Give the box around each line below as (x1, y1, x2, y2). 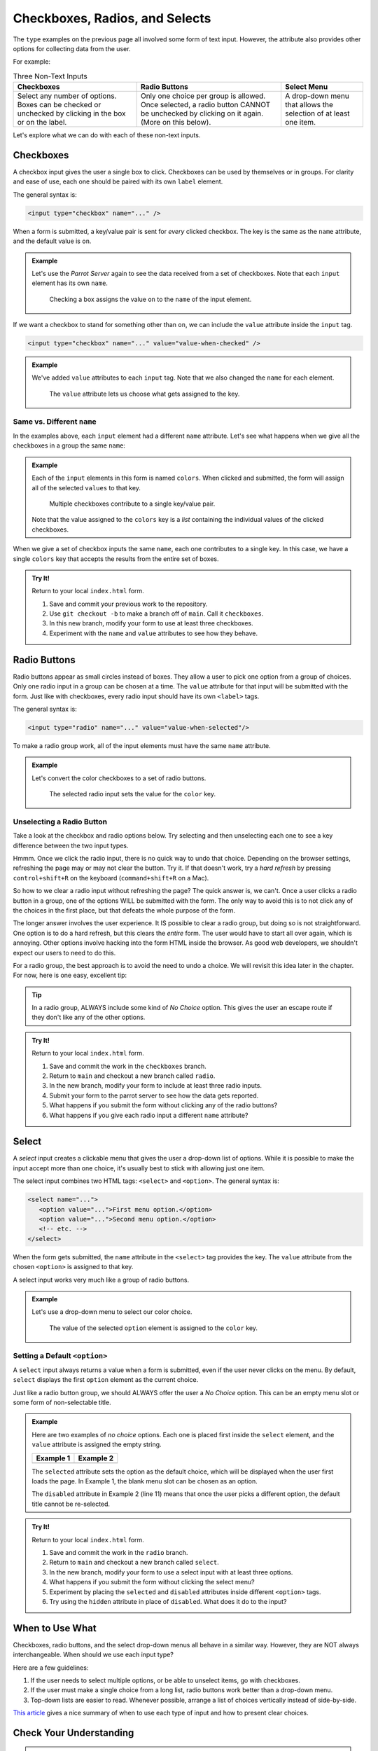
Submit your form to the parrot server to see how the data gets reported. (49, 1091, 259, 1100)
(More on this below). (140, 118, 211, 127)
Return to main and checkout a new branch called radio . (49, 1072, 216, 1080)
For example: (13, 57, 51, 66)
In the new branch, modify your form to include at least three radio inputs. (49, 1081, 262, 1090)
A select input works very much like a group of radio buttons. (13, 1275, 189, 1284)
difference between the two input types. (13, 841, 129, 850)
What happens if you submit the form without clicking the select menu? (49, 1578, 255, 1586)
